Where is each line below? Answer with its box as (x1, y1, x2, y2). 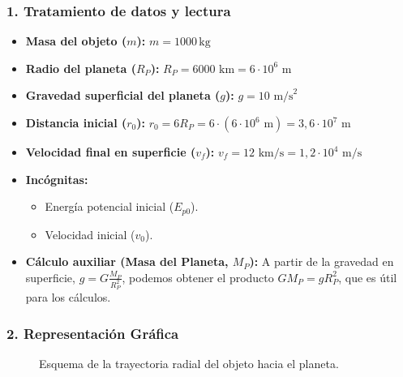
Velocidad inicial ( (45, 225, 135, 242)
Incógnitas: (25, 170, 88, 187)
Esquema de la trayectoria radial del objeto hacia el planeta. (39, 354, 339, 371)
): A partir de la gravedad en (249, 253, 394, 270)
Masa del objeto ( (25, 32, 127, 49)
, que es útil (338, 268, 397, 285)
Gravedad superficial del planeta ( (25, 87, 221, 104)
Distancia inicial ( (25, 114, 127, 131)
